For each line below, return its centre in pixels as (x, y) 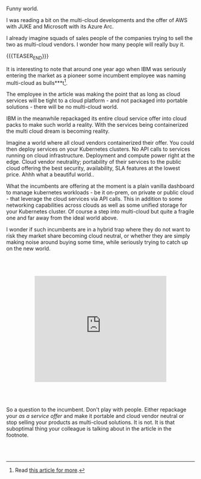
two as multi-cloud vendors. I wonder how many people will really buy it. (95, 44)
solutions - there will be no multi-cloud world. (62, 107)
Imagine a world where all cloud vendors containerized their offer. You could (100, 143)
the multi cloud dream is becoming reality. (58, 131)
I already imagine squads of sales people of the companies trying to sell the (100, 38)
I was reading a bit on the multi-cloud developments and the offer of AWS (97, 20)
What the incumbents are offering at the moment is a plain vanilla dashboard (100, 186)
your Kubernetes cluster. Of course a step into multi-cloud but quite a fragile (100, 212)
